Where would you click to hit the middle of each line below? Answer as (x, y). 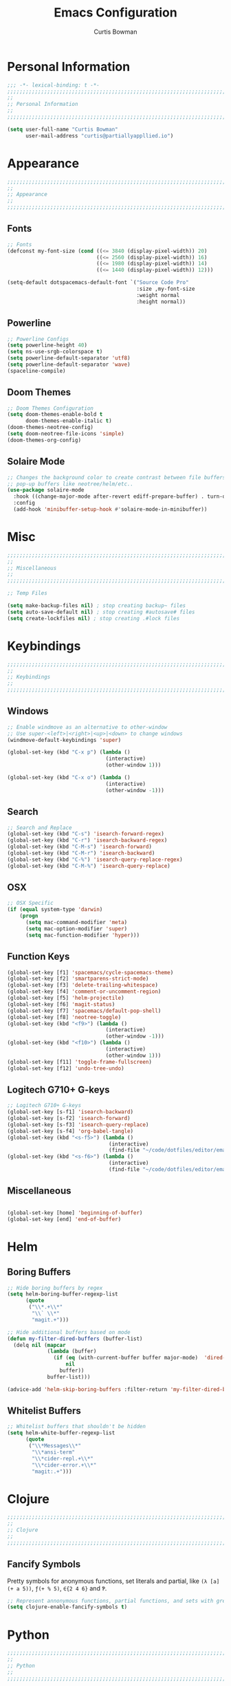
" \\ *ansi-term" (54, 1452)
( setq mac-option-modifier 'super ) (76, 929)
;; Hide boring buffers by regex (55, 1288)
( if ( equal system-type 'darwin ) (55, 910)
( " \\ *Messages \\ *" (55, 1446)
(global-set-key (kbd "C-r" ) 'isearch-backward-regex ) (87, 840)
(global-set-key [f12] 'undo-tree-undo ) (66, 1068)
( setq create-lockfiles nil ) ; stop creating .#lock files (93, 618)
